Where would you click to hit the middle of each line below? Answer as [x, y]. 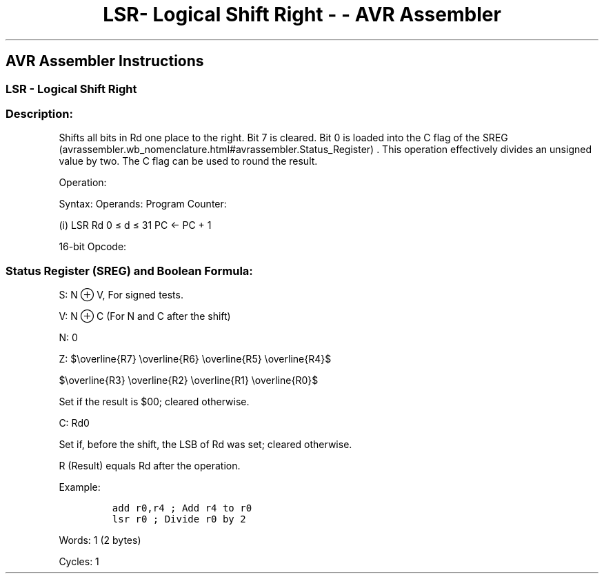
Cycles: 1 [79, 562]
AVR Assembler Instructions [105, 61]
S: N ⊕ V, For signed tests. [121, 295]
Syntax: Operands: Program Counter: [143, 204]
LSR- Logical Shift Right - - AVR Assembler [302, 14]
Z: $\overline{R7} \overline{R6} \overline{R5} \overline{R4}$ [195, 359]
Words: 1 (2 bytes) [100, 540]
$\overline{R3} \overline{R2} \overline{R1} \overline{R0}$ [189, 380]
